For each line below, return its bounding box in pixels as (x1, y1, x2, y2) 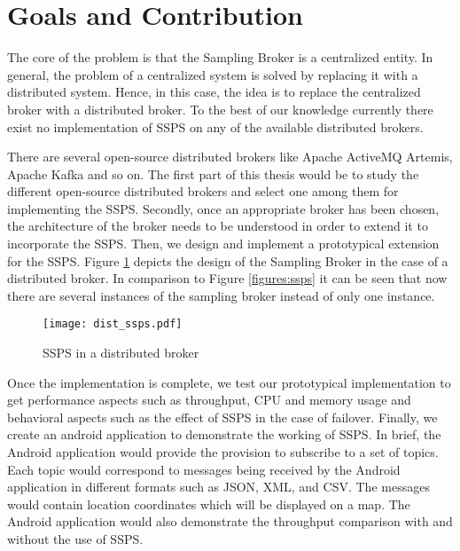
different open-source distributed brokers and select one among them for (7, 182, 399, 201)
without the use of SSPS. (7, 530, 144, 548)
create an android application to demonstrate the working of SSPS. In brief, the (7, 425, 441, 444)
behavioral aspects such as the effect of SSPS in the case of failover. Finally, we (7, 407, 438, 426)
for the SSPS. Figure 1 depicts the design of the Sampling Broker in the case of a (7, 251, 448, 270)
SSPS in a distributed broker (43, 343, 199, 362)
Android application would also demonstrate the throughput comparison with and (7, 512, 453, 531)
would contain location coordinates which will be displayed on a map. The (7, 494, 410, 513)
